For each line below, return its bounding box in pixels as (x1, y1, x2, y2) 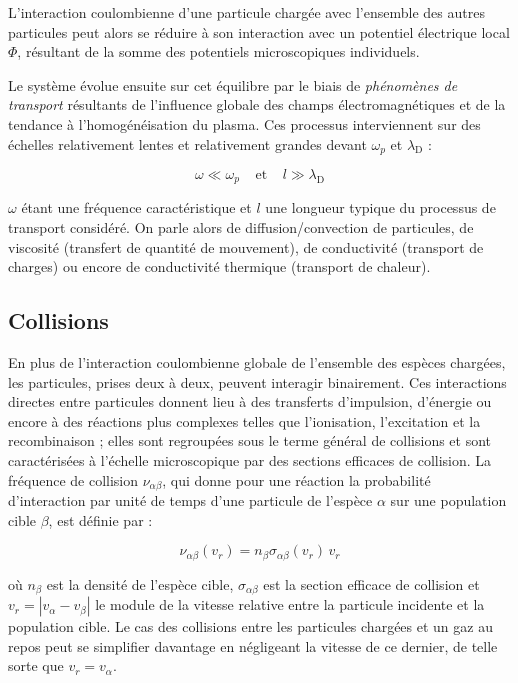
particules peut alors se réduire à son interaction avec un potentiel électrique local (8, 21, 510, 42)
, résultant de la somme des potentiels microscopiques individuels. (17, 41, 420, 62)
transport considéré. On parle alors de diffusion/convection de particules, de (8, 217, 474, 238)
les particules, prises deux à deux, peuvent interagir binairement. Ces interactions (8, 371, 507, 392)
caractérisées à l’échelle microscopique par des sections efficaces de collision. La (8, 450, 492, 471)
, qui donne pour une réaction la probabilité (162, 469, 431, 490)
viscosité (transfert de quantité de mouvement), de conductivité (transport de (8, 236, 484, 257)
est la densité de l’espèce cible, (46, 573, 234, 594)
